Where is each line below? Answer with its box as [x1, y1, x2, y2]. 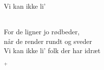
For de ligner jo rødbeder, [4, 27, 80, 37]
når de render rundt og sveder [4, 36, 92, 46]
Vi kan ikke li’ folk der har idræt [4, 45, 101, 56]
